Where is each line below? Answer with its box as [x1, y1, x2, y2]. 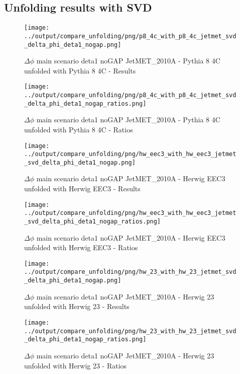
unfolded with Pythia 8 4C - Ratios [24, 124, 133, 134]
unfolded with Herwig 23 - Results [24, 301, 130, 312]
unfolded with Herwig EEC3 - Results [24, 183, 141, 194]
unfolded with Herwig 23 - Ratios [24, 360, 127, 370]
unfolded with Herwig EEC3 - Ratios [24, 242, 138, 253]
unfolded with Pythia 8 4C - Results [24, 65, 136, 76]
